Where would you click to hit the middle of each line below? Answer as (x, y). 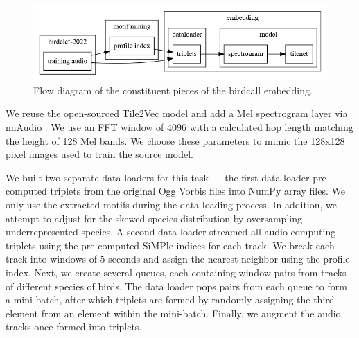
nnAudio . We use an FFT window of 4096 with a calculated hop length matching (179, 126)
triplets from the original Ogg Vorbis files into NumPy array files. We (198, 191)
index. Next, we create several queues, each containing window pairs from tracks (176, 272)
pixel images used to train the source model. (99, 154)
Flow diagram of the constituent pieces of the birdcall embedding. (173, 90)
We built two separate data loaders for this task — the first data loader (158, 177)
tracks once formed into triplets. (74, 327)
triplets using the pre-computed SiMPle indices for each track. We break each (170, 245)
